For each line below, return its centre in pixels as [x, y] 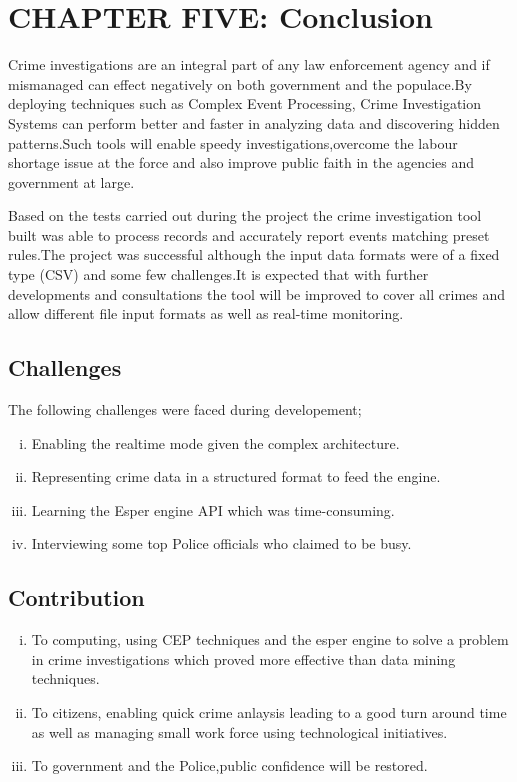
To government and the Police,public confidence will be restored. [229, 765]
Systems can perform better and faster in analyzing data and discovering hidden [254, 122]
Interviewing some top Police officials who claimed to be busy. [221, 543]
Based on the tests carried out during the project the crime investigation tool [245, 215]
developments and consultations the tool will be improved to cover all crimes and [257, 293]
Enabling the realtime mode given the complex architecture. [215, 442]
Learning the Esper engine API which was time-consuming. [213, 509]
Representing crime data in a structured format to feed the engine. [236, 476]
